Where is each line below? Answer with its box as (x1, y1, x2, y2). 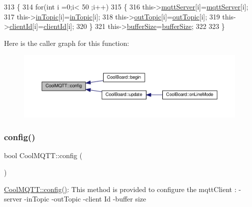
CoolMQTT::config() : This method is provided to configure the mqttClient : (4, 184, 237, 194)
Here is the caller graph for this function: (4, 37, 129, 48)
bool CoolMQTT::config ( (4, 150, 83, 161)
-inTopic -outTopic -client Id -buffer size (24, 194, 146, 204)
